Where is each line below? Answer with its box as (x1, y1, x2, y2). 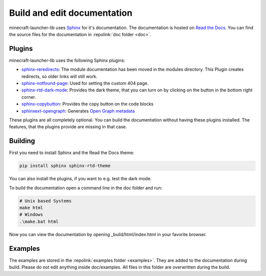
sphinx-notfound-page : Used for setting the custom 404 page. (21, 80, 149, 86)
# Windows (19, 212, 43, 217)
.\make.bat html (19, 219, 59, 224)
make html (19, 205, 43, 210)
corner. (21, 94, 36, 100)
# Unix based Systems (19, 198, 72, 203)
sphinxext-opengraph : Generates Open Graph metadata (21, 108, 135, 114)
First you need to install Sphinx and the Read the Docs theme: (9, 150, 134, 156)
